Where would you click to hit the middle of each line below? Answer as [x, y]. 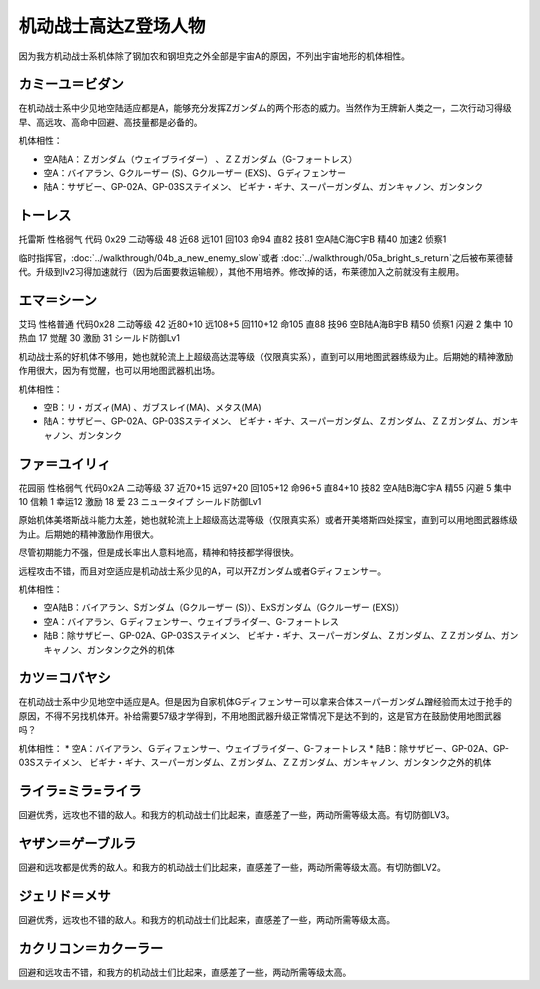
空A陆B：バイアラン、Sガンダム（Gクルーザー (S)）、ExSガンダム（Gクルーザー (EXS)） [224, 607]
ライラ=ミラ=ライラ [80, 790]
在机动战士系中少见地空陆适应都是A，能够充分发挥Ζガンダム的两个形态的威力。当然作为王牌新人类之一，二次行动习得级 [265, 108]
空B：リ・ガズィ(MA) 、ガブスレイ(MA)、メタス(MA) [152, 407]
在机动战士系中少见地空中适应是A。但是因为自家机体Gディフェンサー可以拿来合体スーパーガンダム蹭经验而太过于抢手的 [265, 702]
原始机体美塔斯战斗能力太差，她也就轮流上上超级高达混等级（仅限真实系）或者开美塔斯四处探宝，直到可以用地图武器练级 [268, 520]
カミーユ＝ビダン [71, 84]
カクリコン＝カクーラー [91, 948]
